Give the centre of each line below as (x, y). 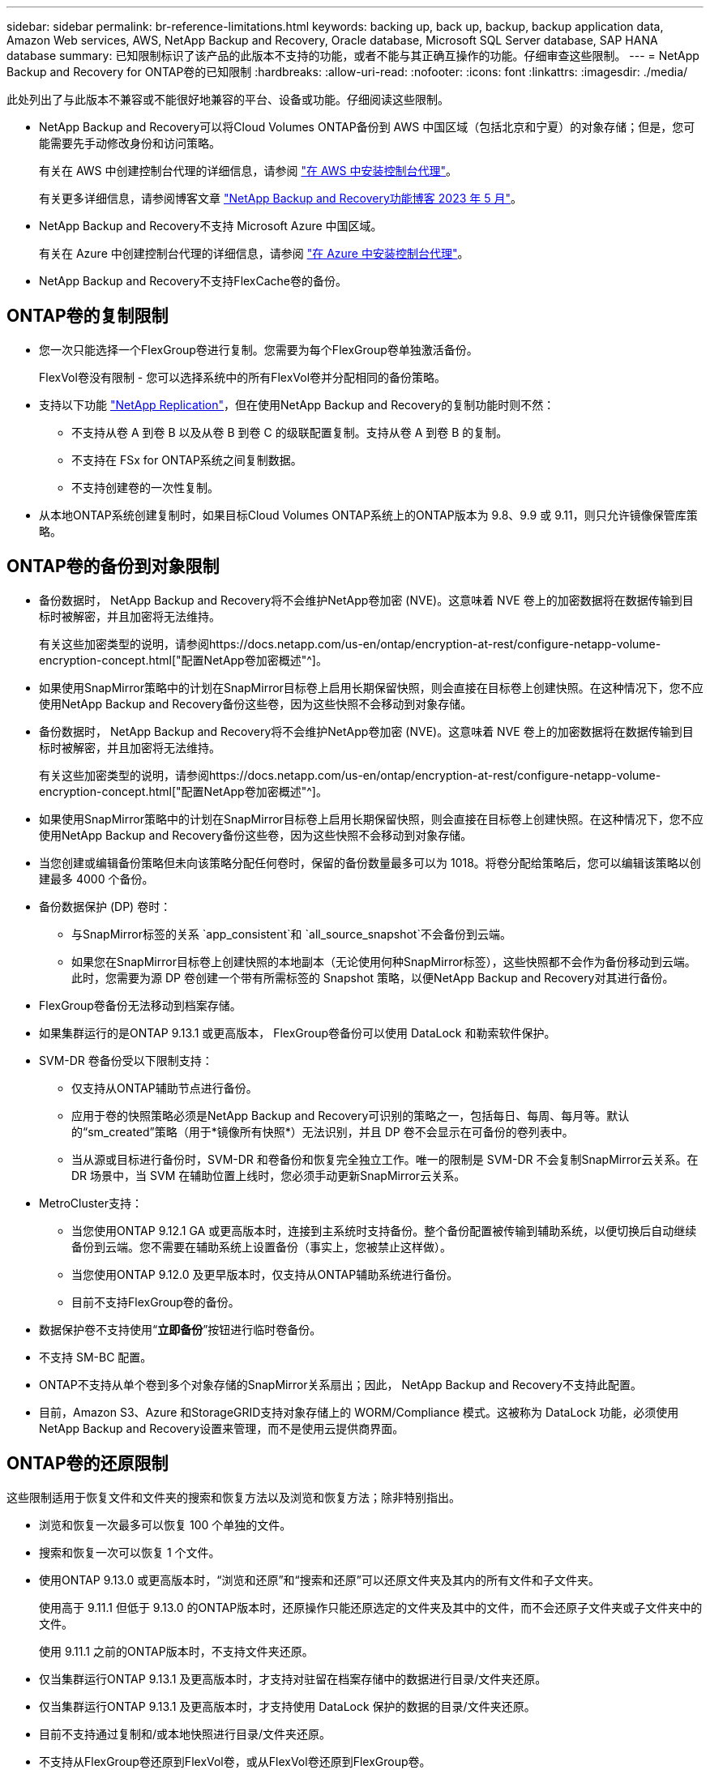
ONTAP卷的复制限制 (88, 316)
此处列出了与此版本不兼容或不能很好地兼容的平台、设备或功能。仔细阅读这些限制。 (228, 99)
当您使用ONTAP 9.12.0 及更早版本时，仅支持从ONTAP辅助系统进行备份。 (265, 1274)
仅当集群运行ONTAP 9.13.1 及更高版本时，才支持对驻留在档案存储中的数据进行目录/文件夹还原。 (293, 1678)
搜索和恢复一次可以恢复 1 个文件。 (130, 1552)
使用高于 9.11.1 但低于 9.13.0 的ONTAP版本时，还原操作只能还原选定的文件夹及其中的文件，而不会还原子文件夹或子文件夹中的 (371, 1607)
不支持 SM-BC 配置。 (96, 1357)
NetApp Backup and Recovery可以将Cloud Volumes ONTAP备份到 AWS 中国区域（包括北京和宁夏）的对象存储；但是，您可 (367, 127)
